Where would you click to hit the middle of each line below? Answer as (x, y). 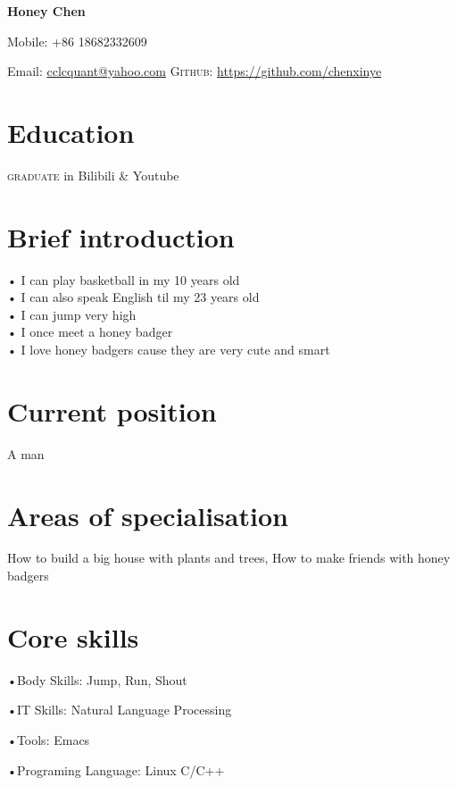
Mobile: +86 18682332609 (77, 41)
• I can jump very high (72, 314)
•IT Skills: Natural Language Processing (120, 710)
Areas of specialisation (148, 515)
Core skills (73, 636)
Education (71, 132)
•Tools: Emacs (49, 739)
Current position (112, 410)
